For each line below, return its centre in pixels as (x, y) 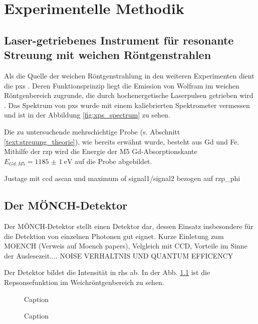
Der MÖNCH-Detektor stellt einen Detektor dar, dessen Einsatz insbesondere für (129, 226)
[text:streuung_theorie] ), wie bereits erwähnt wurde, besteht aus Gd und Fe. (122, 141)
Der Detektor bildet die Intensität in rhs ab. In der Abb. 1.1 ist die (107, 272)
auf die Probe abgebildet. (113, 161)
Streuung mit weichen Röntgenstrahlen (108, 55)
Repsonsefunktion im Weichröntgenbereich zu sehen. (84, 282)
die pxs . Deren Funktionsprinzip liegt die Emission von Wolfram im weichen (122, 85)
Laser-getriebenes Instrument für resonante (119, 40)
